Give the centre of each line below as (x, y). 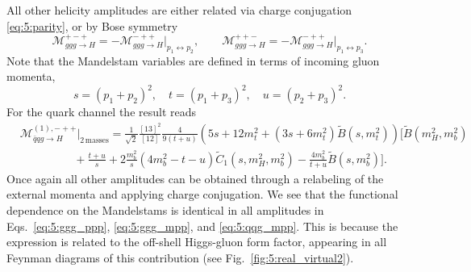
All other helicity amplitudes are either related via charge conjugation (179, 10)
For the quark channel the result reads (102, 112)
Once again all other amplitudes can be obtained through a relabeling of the (195, 178)
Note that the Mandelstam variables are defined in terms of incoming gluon (193, 60)
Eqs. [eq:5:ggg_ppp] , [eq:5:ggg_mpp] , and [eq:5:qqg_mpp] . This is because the (202, 226)
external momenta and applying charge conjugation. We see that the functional (202, 194)
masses (97, 140)
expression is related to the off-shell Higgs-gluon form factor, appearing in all (197, 242)
